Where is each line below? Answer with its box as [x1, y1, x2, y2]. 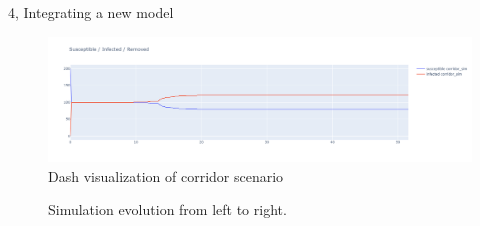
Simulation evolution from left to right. [48, 199, 287, 220]
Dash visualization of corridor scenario [48, 165, 284, 186]
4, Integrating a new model [8, 2, 174, 22]
